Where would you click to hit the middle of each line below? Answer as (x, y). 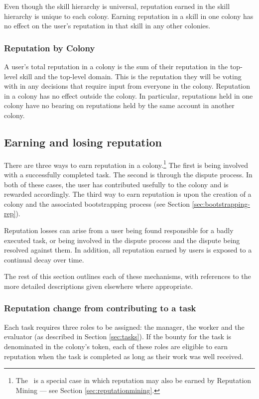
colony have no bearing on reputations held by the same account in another (119, 105)
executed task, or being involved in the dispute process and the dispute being (122, 240)
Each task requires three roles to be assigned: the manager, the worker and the (124, 327)
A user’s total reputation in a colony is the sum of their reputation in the (116, 66)
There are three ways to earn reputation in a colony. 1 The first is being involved (126, 164)
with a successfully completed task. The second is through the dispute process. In (128, 175)
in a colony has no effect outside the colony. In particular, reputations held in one (129, 95)
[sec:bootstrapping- (221, 203)
